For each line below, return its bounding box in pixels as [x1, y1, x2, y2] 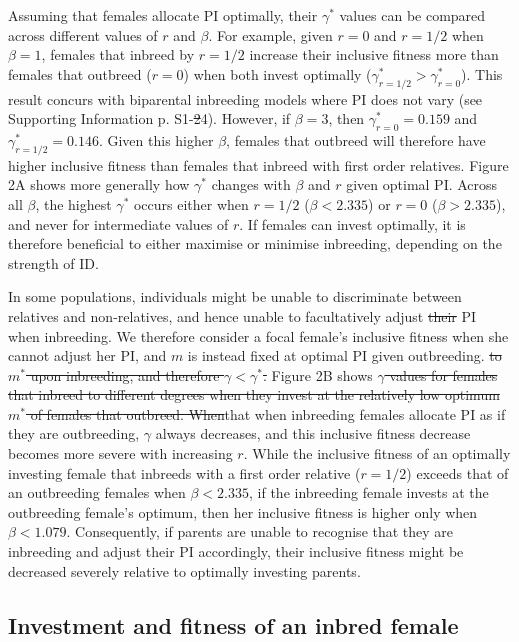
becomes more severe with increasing [8, 443, 233, 464]
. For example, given [208, 24, 333, 45]
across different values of [8, 24, 158, 45]
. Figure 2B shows [262, 364, 373, 385]
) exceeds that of [406, 462, 509, 483]
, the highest [35, 193, 112, 214]
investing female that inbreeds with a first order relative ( [8, 462, 361, 483]
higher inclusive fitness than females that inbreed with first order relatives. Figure [8, 154, 509, 175]
